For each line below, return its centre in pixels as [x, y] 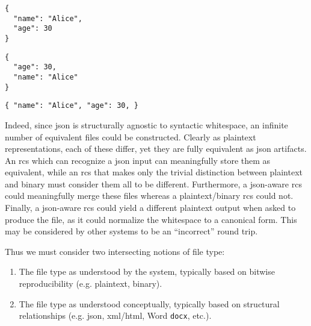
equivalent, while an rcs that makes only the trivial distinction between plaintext [154, 172]
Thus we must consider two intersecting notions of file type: [115, 251]
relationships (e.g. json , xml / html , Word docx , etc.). [115, 315]
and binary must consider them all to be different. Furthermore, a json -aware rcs [153, 183]
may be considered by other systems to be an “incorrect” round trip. [131, 231]
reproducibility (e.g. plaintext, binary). [91, 284]
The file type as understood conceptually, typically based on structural [149, 303]
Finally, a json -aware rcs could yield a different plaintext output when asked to [150, 208]
